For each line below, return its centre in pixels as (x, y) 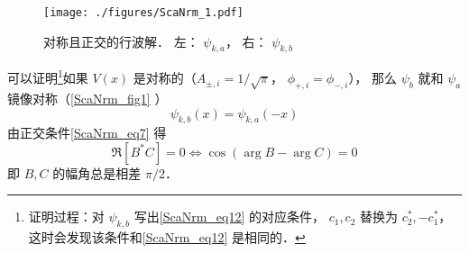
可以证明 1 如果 (48, 77)
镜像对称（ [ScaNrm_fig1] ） (87, 98)
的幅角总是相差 (97, 172)
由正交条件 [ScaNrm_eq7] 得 (87, 133)
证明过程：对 (66, 217)
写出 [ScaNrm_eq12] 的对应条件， (229, 217)
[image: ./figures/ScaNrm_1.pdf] (143, 13)
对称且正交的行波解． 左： (121, 41)
